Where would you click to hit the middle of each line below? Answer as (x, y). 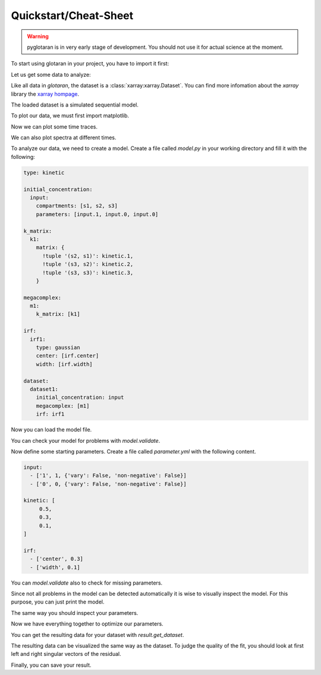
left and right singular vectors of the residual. (66, 654)
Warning (38, 36)
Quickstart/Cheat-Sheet (72, 15)
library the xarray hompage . (45, 94)
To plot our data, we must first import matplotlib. (70, 115)
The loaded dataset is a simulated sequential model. (75, 105)
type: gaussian (58, 348)
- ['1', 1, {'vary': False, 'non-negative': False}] (108, 476)
